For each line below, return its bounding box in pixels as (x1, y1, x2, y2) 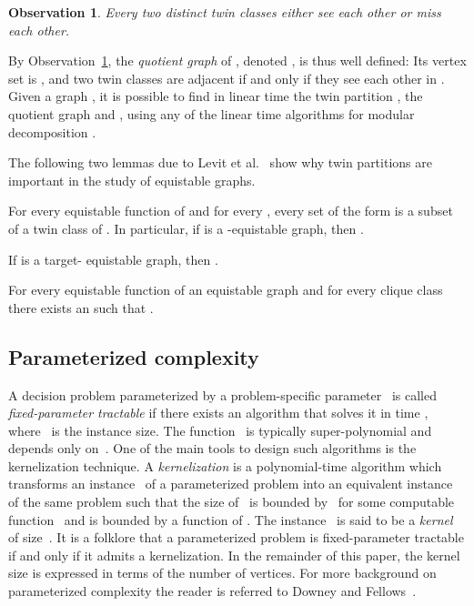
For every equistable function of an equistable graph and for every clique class (8, 280, 443, 299)
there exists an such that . (8, 298, 154, 317)
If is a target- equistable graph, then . (8, 249, 218, 268)
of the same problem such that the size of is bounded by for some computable (8, 492, 455, 511)
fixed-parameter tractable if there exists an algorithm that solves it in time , (8, 403, 429, 422)
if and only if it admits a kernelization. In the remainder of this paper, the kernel (8, 545, 460, 564)
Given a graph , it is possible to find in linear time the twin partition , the (8, 86, 423, 106)
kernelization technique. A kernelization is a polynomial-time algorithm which (8, 456, 442, 475)
